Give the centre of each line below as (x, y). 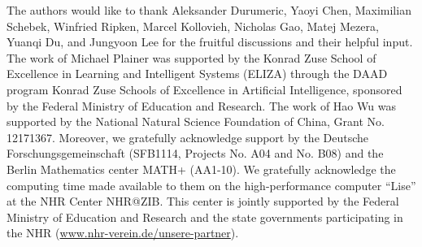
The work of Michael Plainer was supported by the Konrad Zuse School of (191, 57)
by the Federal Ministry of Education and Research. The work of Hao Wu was (201, 105)
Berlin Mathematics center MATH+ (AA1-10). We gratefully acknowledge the (201, 169)
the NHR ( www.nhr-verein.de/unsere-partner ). (123, 233)
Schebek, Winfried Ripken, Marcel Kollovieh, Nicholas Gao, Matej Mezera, (193, 26)
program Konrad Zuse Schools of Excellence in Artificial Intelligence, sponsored (204, 89)
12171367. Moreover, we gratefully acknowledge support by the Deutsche (187, 137)
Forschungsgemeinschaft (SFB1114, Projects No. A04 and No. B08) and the (195, 153)
